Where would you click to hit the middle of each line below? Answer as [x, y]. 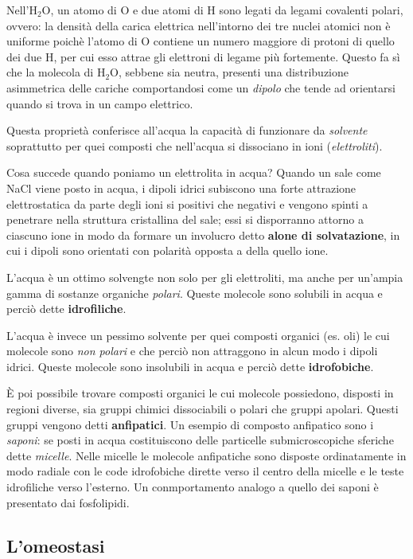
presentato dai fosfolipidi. [68, 502]
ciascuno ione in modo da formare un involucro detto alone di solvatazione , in [203, 235]
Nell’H [22, 10]
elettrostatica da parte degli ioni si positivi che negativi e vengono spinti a [187, 203]
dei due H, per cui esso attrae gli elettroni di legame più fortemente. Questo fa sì [203, 56]
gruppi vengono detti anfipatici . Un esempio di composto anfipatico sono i [190, 424]
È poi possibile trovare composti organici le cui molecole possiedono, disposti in [200, 393]
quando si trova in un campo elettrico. [100, 103]
